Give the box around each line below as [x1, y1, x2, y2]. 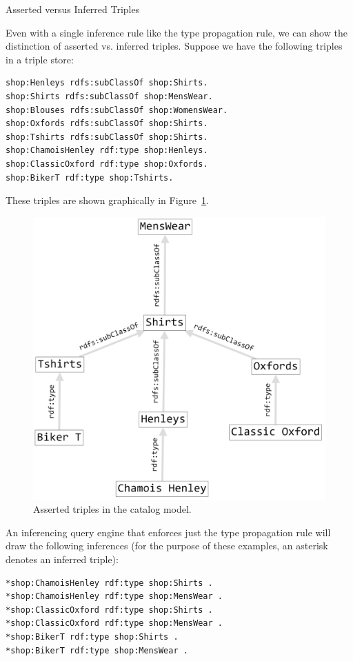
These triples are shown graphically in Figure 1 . [6, 193, 209, 207]
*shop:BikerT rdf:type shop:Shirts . [6, 631, 179, 642]
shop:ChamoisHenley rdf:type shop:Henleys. [6, 145, 208, 156]
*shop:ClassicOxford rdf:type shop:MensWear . [6, 618, 223, 629]
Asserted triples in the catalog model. [33, 502, 192, 516]
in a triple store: [6, 52, 74, 66]
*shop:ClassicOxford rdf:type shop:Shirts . [6, 604, 213, 615]
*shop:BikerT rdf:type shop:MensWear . [6, 645, 188, 655]
